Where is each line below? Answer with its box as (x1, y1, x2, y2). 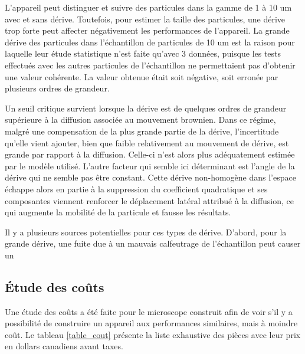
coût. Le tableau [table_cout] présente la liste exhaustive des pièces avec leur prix (5, 328, 301, 340)
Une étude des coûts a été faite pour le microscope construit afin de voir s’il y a (5, 305, 293, 317)
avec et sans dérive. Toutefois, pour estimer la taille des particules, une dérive (5, 12, 286, 25)
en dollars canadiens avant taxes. (5, 340, 123, 352)
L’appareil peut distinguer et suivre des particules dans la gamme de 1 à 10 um (5, 1, 292, 13)
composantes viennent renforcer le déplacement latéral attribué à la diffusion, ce (5, 194, 294, 206)
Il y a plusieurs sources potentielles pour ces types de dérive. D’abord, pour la (5, 225, 287, 238)
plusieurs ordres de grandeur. (5, 82, 110, 94)
